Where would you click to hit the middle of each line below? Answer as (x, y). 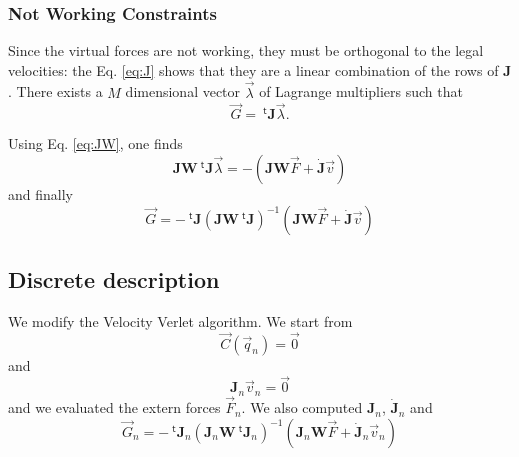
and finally (40, 194)
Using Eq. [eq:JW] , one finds (95, 143)
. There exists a (55, 91)
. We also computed (302, 407)
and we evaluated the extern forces (114, 407)
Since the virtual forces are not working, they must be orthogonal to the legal (246, 50)
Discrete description (114, 279)
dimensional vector (183, 91)
